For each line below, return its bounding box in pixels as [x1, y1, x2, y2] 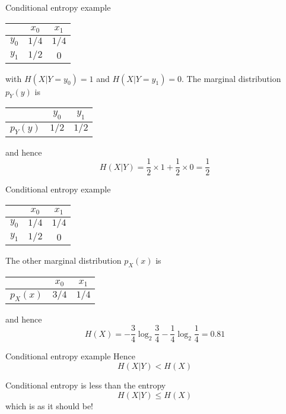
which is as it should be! [5, 399, 94, 412]
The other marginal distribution [5, 254, 122, 266]
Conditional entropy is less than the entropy [5, 379, 166, 391]
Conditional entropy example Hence [5, 350, 136, 362]
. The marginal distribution [182, 72, 281, 84]
